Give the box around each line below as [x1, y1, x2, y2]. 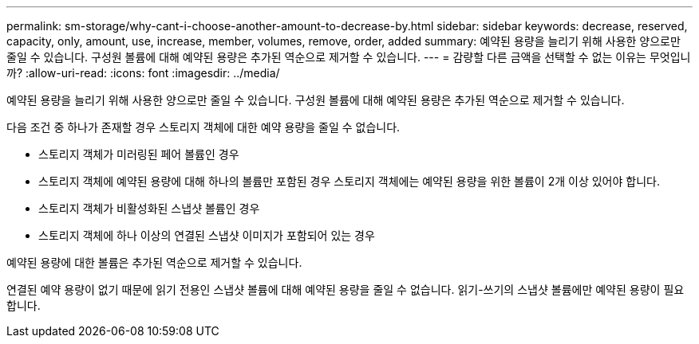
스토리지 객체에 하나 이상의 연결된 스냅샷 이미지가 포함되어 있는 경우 [38, 229, 375, 242]
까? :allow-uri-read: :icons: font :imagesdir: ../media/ [6, 66, 280, 80]
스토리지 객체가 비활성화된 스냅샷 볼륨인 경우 [38, 201, 260, 215]
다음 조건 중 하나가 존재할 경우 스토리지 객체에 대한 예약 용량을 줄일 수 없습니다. [6, 120, 401, 134]
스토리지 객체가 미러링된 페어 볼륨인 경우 [38, 147, 239, 161]
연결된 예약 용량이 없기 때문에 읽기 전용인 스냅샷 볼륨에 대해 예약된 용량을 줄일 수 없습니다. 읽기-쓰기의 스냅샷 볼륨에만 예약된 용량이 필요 [6, 283, 685, 296]
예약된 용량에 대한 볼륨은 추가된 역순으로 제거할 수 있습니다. [6, 256, 302, 269]
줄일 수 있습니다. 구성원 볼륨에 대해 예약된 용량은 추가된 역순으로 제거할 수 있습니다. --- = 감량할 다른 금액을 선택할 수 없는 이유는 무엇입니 [6, 50, 691, 64]
